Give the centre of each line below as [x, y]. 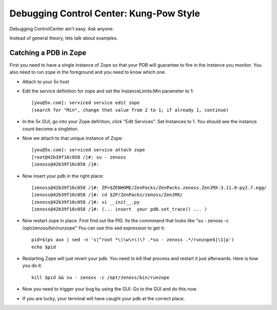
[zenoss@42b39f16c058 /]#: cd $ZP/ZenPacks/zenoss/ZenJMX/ [107, 195]
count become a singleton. [51, 129]
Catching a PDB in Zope [48, 53]
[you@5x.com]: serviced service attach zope [88, 150]
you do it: [32, 266]
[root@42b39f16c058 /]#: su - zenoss [79, 157]
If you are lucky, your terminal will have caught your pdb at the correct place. [104, 298]
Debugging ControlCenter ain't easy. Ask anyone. [62, 29]
